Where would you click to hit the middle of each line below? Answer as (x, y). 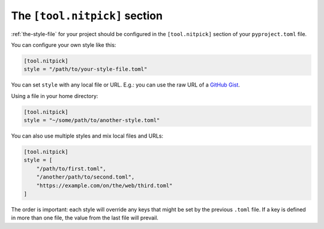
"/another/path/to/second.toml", (85, 177)
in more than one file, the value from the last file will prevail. (85, 218)
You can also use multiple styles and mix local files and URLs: (87, 136)
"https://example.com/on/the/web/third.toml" (104, 185)
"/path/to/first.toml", (71, 169)
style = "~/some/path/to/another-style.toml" (92, 121)
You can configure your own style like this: (64, 44)
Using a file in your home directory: (55, 96)
